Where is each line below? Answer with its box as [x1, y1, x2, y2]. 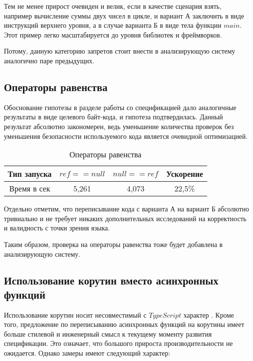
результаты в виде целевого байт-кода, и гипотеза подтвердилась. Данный [4, 112, 223, 122]
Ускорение [166, 168, 203, 180]
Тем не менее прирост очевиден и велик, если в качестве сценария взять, [4, 1, 222, 11]
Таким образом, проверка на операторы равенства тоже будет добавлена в [4, 239, 223, 249]
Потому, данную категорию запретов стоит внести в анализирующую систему [4, 46, 235, 56]
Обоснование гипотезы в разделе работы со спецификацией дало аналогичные [4, 102, 236, 112]
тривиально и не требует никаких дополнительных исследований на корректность [4, 213, 247, 223]
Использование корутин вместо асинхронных [4, 272, 218, 287]
